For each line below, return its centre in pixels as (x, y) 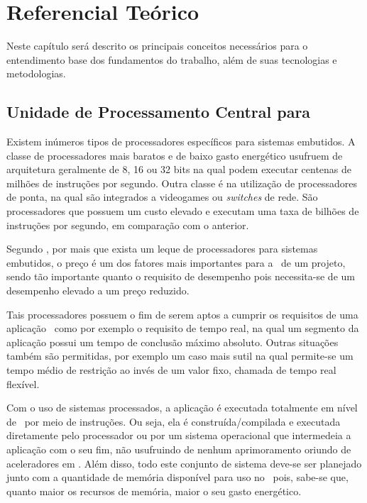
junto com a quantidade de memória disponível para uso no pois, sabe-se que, (177, 477)
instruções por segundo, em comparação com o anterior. (128, 225)
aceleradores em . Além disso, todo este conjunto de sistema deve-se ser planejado (184, 463)
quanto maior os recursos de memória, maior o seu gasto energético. (154, 491)
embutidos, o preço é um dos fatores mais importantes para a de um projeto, (176, 262)
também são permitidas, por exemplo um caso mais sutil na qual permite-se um (180, 356)
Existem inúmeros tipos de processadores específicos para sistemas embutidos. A (181, 142)
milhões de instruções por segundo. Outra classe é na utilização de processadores (182, 183)
